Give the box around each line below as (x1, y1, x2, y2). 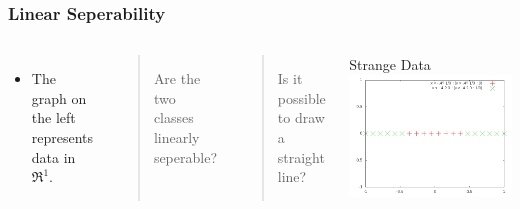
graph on (31, 87, 87, 108)
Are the (153, 68, 201, 89)
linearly (153, 127, 200, 147)
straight (277, 146, 325, 167)
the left (31, 107, 76, 128)
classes (153, 107, 194, 128)
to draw (277, 107, 325, 128)
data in (31, 146, 76, 167)
